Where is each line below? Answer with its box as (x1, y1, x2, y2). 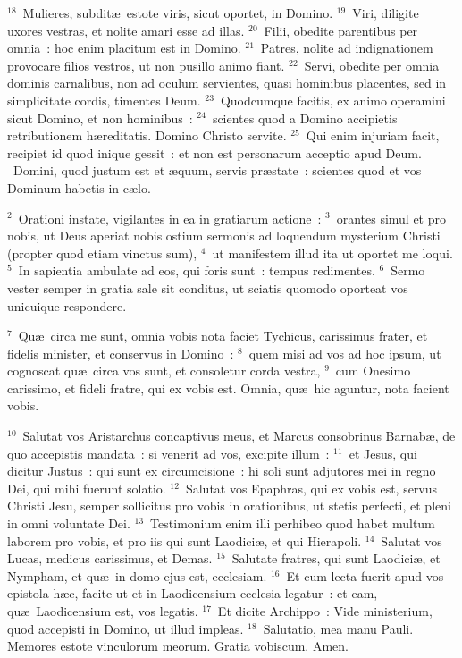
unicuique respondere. (7, 296, 127, 315)
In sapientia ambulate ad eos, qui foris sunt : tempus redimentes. (18, 261, 375, 280)
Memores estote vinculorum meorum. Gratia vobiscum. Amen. (7, 637, 349, 655)
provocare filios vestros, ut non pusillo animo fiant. (7, 55, 285, 74)
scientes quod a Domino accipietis (212, 108, 398, 127)
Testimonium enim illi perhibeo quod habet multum (150, 514, 435, 533)
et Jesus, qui (349, 443, 417, 462)
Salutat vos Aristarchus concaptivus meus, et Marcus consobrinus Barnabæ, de (22, 426, 456, 445)
